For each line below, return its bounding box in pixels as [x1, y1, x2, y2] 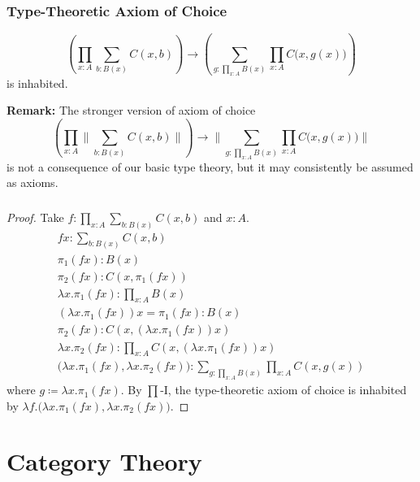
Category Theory [6, 445, 202, 478]
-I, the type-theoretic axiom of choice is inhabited [160, 381, 407, 398]
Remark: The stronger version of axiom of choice [6, 102, 256, 119]
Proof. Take [6, 208, 64, 225]
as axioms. [6, 174, 58, 191]
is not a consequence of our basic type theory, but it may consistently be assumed [6, 158, 414, 175]
